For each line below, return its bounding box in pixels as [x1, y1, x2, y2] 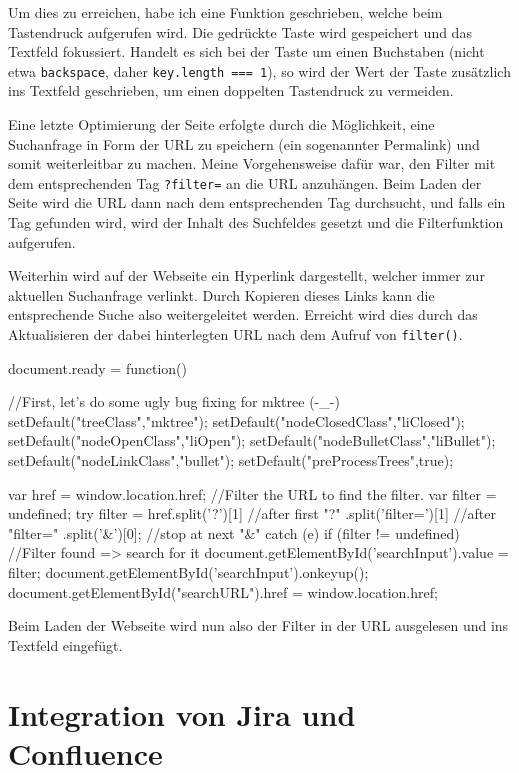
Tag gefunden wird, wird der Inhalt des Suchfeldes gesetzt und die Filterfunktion [8, 212, 504, 233]
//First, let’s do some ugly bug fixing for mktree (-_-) [8, 391, 340, 412]
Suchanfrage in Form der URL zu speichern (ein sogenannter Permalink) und [8, 133, 480, 154]
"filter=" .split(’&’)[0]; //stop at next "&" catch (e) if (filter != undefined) [8, 522, 460, 543]
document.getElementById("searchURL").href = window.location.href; [8, 581, 438, 602]
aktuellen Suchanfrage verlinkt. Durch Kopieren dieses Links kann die [8, 284, 435, 305]
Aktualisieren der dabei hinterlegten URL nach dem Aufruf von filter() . [8, 324, 463, 345]
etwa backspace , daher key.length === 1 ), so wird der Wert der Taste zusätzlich [8, 60, 511, 81]
